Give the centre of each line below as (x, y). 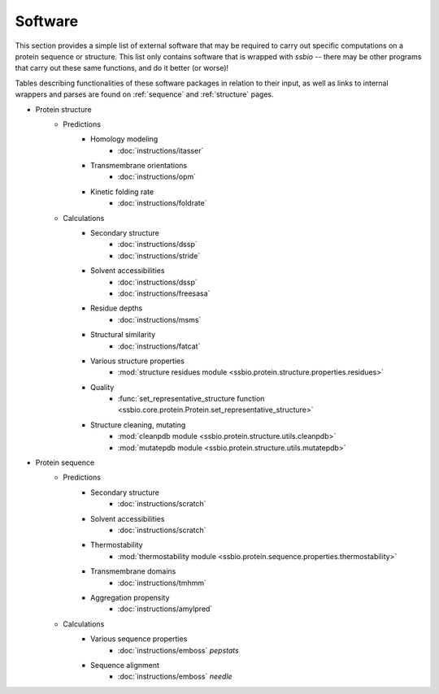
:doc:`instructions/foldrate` (163, 203)
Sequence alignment (125, 665)
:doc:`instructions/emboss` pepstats (178, 650)
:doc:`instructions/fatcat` (159, 346)
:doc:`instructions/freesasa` (164, 293)
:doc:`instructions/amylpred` (165, 609)
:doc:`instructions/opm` (157, 177)
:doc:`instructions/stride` (159, 255)
